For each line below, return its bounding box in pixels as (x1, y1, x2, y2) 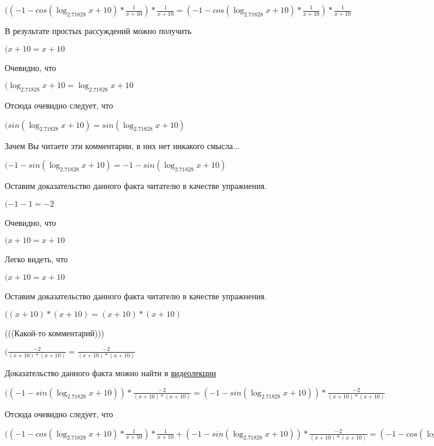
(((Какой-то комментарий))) (5, 326, 104, 339)
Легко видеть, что (5, 253, 68, 265)
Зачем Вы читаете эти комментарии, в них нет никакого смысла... (5, 139, 240, 151)
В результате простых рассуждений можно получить (5, 25, 192, 36)
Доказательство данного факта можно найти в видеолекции (5, 367, 216, 379)
